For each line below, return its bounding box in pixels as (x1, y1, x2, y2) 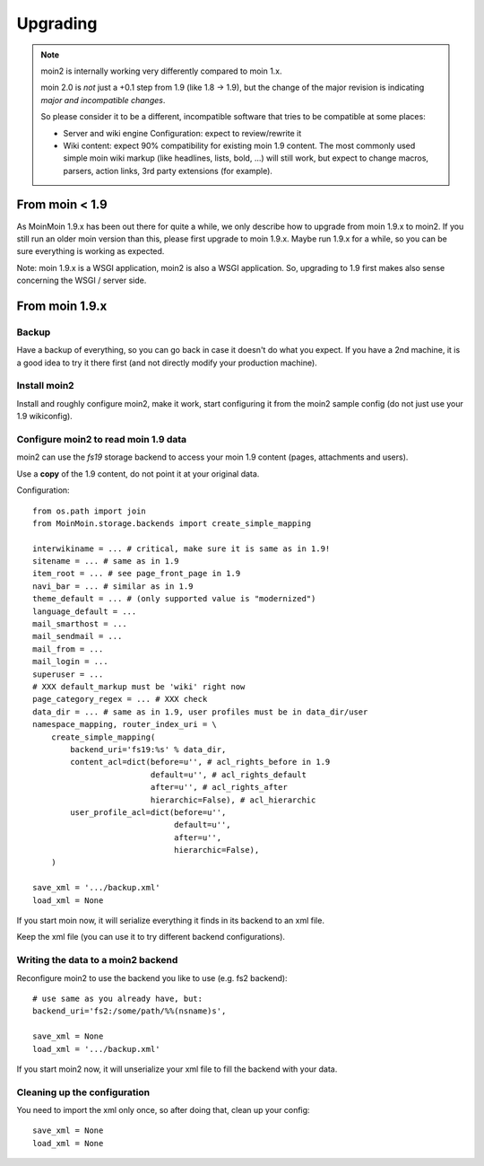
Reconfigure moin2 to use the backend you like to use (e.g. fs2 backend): (16, 972, 288, 983)
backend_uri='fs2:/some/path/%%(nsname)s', (32, 1006, 227, 1016)
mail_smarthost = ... (32, 619, 127, 629)
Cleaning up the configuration (16, 1086, 151, 1099)
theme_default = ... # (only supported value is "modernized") (32, 593, 316, 604)
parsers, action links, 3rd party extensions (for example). (63, 165, 273, 176)
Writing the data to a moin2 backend (16, 954, 178, 967)
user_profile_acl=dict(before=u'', (70, 807, 227, 817)
